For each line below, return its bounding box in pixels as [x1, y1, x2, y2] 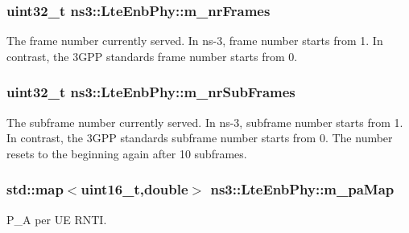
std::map [6, 179, 64, 199]
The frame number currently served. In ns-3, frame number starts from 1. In [6, 32, 383, 49]
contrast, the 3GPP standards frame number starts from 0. [6, 47, 298, 64]
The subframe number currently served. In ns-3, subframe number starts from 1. [6, 113, 403, 130]
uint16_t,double [81, 179, 188, 199]
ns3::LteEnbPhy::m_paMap [210, 179, 395, 199]
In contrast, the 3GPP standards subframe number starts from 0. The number [6, 129, 393, 146]
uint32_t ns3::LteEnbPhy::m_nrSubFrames [6, 82, 295, 102]
